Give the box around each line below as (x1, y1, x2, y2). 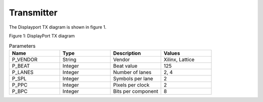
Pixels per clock (113, 81, 150, 88)
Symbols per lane (113, 75, 153, 82)
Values (164, 50, 180, 57)
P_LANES (12, 69, 34, 75)
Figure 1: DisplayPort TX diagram (9, 33, 75, 39)
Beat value (113, 62, 138, 69)
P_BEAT (12, 62, 30, 69)
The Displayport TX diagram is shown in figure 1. (9, 24, 107, 30)
